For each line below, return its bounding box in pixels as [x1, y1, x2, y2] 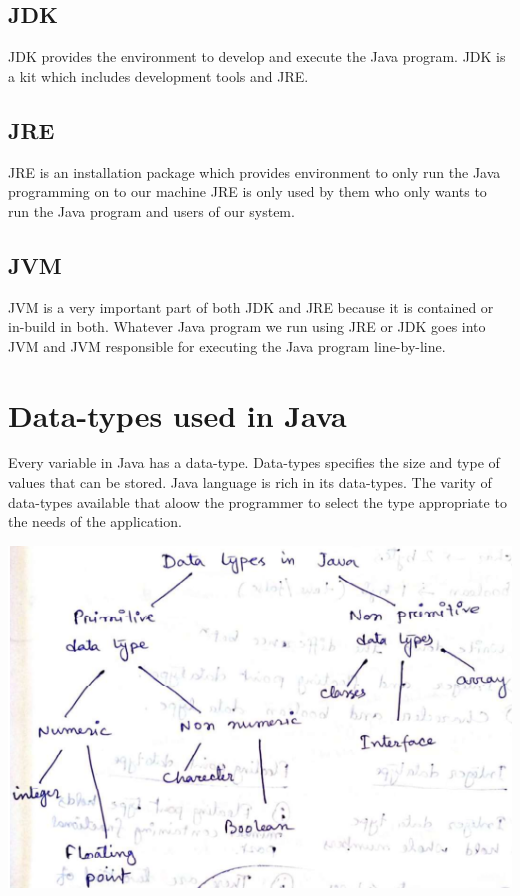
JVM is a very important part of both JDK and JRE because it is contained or [8, 296, 494, 317]
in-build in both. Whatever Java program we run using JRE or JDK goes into [8, 316, 486, 337]
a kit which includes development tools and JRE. [8, 65, 309, 86]
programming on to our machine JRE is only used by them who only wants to [8, 181, 487, 202]
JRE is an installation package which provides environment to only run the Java [8, 161, 501, 182]
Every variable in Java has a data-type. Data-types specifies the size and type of [8, 452, 500, 473]
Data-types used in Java [8, 394, 347, 435]
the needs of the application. [8, 511, 182, 532]
